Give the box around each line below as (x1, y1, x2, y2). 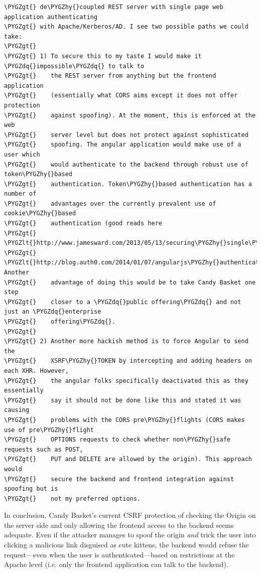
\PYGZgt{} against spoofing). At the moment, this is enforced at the (4, 111, 256, 119)
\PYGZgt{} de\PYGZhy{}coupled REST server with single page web (4, 4, 223, 11)
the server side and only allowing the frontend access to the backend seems (4, 519, 234, 530)
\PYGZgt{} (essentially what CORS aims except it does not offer (4, 92, 238, 99)
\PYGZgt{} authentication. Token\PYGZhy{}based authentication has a (4, 180, 252, 188)
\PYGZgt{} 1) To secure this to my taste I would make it (4, 52, 202, 60)
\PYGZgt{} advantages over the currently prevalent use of (4, 200, 216, 207)
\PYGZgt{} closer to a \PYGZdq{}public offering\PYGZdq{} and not (4, 298, 241, 306)
